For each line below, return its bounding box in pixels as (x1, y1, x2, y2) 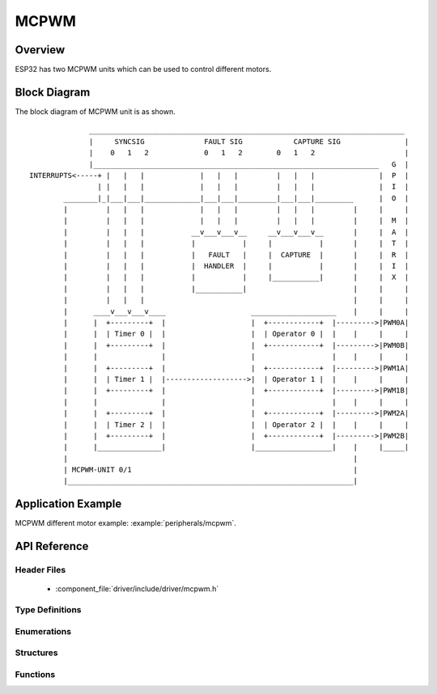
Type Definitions (15, 604, 82, 616)
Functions (15, 668, 56, 679)
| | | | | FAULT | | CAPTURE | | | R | (63, 250, 409, 259)
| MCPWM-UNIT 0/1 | (63, 465, 359, 475)
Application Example (15, 497, 122, 511)
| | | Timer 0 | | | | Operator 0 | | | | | (63, 329, 409, 339)
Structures (15, 647, 58, 658)
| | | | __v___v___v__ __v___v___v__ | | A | (63, 227, 409, 236)
